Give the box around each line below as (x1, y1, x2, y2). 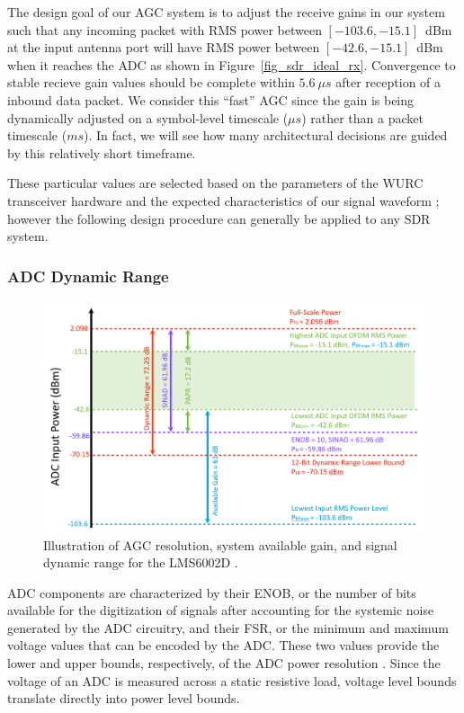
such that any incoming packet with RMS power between (7, 20, 322, 39)
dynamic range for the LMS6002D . (43, 553, 238, 572)
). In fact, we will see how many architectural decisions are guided (84, 126, 448, 145)
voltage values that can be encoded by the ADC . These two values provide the (7, 636, 440, 655)
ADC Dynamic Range (7, 264, 169, 287)
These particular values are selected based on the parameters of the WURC (7, 174, 424, 192)
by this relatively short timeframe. (7, 143, 196, 162)
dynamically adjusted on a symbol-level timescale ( (7, 108, 289, 127)
